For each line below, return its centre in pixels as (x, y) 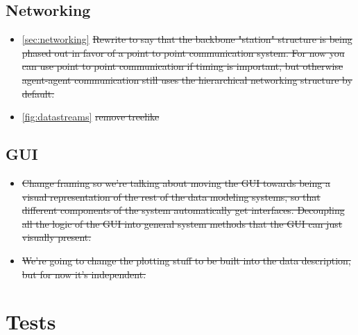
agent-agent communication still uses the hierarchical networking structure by (187, 79)
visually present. (57, 237)
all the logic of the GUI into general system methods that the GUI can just (182, 223)
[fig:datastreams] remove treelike (91, 117)
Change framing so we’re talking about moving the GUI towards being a (176, 182)
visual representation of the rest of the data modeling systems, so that (171, 196)
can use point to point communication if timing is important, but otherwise (182, 66)
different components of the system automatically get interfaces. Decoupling (183, 210)
